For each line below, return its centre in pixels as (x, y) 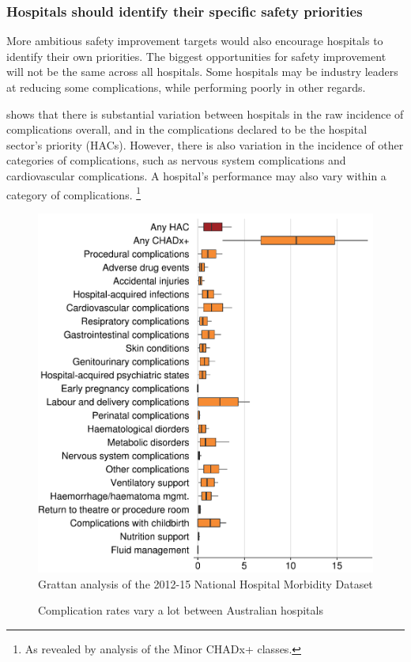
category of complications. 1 (74, 193)
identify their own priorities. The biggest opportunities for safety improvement (196, 56)
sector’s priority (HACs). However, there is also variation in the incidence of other (205, 144)
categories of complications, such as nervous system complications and (176, 160)
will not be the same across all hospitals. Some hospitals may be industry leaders (202, 72)
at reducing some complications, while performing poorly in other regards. (186, 87)
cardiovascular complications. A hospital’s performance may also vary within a (196, 175)
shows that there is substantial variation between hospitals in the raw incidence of (205, 113)
